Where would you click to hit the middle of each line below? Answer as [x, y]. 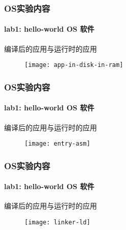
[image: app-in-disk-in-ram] [74, 65]
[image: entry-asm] [57, 144]
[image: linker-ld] [57, 223]
